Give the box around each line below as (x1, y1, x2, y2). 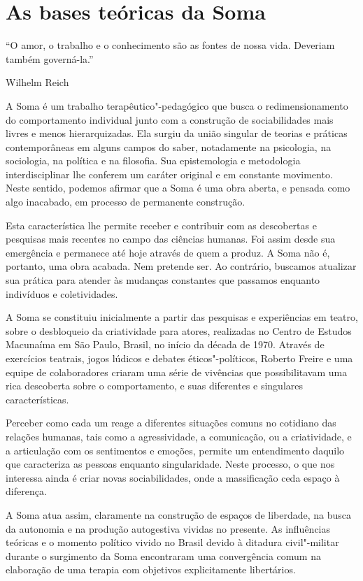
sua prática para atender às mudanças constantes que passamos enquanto (6, 273, 320, 287)
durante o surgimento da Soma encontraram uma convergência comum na (6, 548, 321, 563)
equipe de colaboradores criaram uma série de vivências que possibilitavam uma (6, 364, 348, 379)
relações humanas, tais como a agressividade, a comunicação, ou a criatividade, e (6, 429, 352, 443)
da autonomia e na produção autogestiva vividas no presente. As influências (6, 521, 331, 536)
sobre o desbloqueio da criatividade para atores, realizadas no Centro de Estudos (6, 323, 352, 338)
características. (6, 392, 69, 406)
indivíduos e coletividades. (6, 286, 118, 301)
